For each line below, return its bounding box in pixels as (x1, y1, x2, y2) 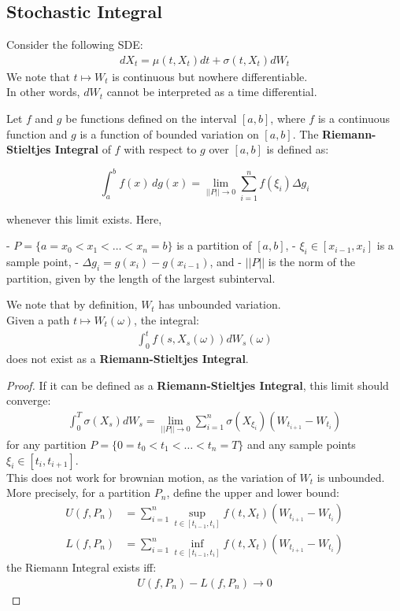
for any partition (6, 435, 87, 452)
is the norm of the (268, 254, 355, 270)
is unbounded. (317, 468, 385, 485)
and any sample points (247, 435, 356, 452)
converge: (6, 392, 51, 409)
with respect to (124, 141, 197, 157)
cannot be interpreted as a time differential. (106, 83, 317, 100)
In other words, (6, 83, 80, 100)
